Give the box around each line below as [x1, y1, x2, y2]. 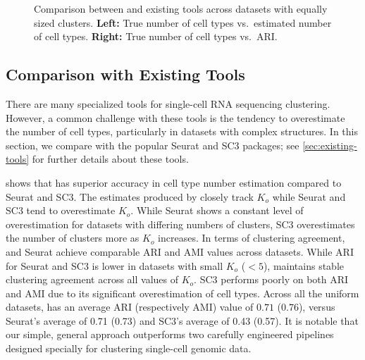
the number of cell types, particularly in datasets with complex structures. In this [6, 124, 358, 139]
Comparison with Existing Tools [6, 63, 245, 85]
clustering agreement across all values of [6, 272, 178, 287]
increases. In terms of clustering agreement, [158, 230, 345, 245]
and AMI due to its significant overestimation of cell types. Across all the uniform [6, 285, 359, 300]
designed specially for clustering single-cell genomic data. [6, 341, 252, 356]
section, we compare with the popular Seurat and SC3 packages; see [6, 137, 299, 152]
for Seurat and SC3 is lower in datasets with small [6, 258, 223, 273]
